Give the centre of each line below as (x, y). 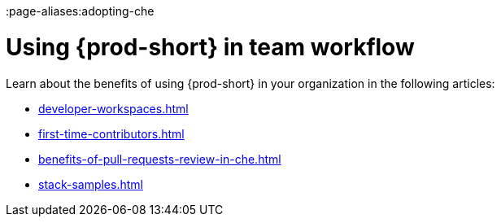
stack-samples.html (91, 184)
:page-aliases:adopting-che (80, 11)
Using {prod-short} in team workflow (210, 47)
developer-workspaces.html (113, 108)
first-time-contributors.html (111, 133)
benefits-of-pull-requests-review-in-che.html (160, 159)
